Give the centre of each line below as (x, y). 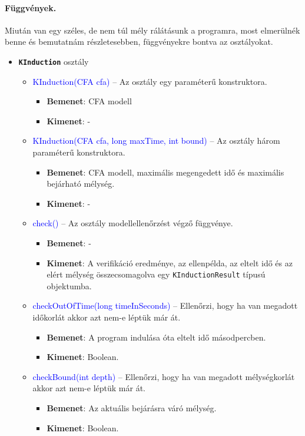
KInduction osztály (54, 61)
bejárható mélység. (81, 184)
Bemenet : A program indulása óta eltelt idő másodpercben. (156, 337)
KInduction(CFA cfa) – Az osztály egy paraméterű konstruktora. (150, 81)
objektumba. (69, 285)
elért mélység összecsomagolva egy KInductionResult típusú (156, 274)
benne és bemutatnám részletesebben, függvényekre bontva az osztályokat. (139, 42)
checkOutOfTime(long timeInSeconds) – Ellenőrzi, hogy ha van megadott (165, 305)
